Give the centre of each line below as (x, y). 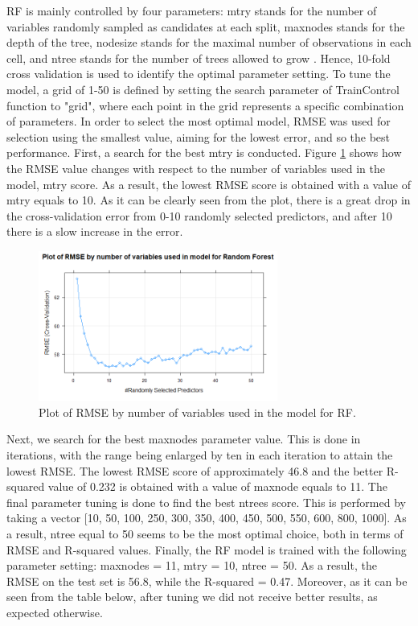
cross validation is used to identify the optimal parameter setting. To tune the (199, 74)
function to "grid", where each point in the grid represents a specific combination (205, 105)
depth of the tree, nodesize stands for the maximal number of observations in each (209, 42)
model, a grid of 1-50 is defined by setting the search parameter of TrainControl (203, 89)
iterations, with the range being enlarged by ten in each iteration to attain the (200, 455)
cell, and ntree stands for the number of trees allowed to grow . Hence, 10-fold (199, 58)
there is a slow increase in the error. (95, 231)
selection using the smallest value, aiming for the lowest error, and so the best (199, 136)
